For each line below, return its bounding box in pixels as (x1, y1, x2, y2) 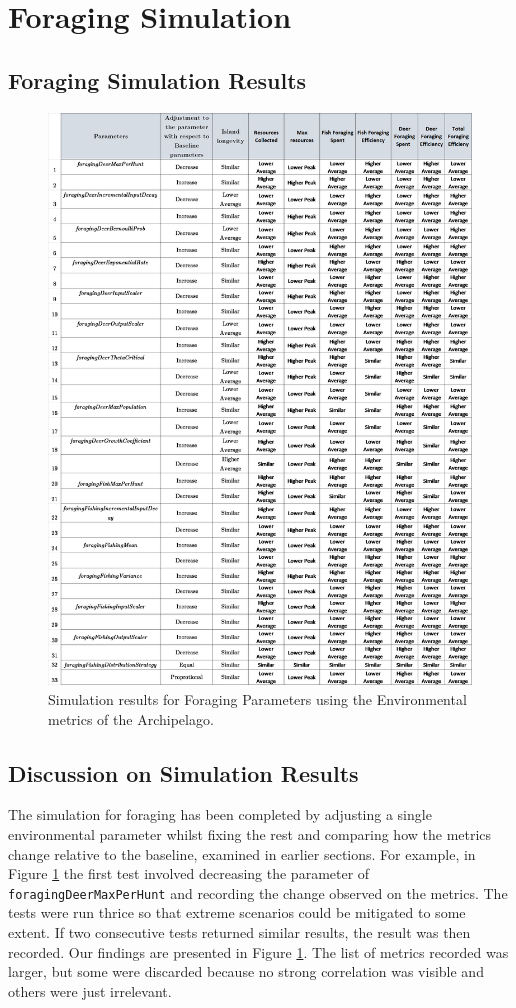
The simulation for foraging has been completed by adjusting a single (8, 804, 432, 825)
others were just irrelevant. (8, 980, 172, 1001)
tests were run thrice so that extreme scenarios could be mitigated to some (8, 902, 466, 923)
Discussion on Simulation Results (8, 757, 359, 788)
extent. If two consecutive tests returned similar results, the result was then (8, 921, 471, 942)
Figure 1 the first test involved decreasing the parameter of (8, 863, 370, 884)
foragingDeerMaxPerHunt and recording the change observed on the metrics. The (8, 882, 508, 903)
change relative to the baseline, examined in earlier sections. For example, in (8, 843, 476, 864)
